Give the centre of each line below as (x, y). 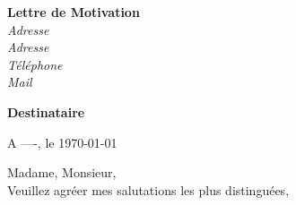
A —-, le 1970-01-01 (62, 142)
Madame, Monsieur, (62, 172)
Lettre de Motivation (74, 12)
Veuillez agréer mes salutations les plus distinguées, (148, 189)
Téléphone (35, 64)
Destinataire (46, 111)
